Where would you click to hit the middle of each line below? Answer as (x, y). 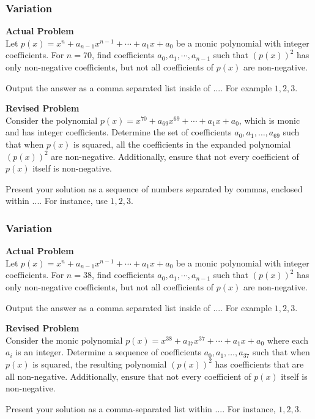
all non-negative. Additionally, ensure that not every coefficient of (128, 376)
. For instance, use (73, 201)
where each (288, 340)
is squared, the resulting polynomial (100, 364)
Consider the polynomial (52, 120)
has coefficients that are (259, 364)
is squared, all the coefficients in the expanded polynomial (182, 144)
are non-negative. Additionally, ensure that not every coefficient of (175, 156)
